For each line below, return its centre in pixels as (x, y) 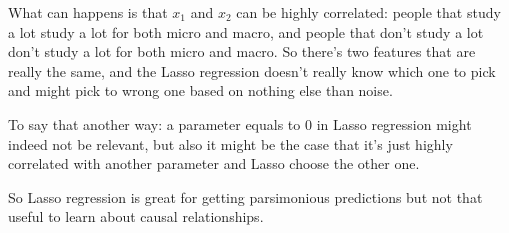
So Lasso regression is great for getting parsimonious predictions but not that (245, 196)
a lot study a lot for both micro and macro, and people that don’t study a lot (246, 31)
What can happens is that (88, 12)
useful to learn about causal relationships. (136, 216)
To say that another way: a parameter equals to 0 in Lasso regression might (240, 123)
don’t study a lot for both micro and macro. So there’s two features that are (242, 51)
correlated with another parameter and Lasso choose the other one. (214, 163)
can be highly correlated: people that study (368, 12)
